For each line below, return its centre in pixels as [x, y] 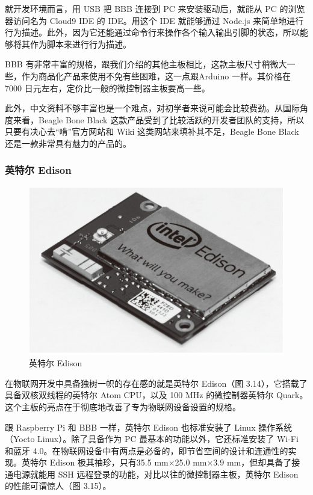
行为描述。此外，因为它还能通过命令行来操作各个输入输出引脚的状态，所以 [152, 32]
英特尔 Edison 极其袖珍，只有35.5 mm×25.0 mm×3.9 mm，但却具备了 [156, 462]
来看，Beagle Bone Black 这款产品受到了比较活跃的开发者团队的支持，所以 [159, 119]
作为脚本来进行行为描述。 [80, 44]
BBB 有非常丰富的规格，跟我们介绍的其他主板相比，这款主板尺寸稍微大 [146, 64]
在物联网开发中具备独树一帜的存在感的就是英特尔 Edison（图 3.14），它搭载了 [156, 383]
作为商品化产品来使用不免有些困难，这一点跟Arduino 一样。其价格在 [156, 75]
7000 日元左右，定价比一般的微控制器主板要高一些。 [107, 88]
